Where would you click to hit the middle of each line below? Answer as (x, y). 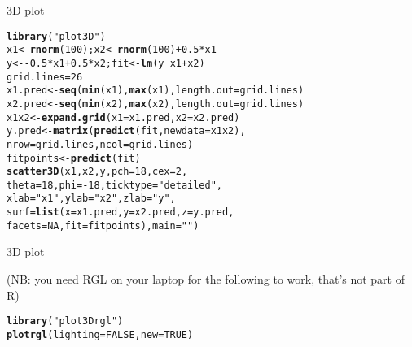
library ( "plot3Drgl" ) (65, 321)
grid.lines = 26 (45, 77)
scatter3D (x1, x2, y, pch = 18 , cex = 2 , (97, 172)
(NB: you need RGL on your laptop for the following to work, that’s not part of (206, 279)
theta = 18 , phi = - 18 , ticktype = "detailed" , (115, 185)
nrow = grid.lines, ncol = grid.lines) (100, 144)
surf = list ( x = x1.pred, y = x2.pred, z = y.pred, (121, 213)
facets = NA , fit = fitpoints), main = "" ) (103, 226)
